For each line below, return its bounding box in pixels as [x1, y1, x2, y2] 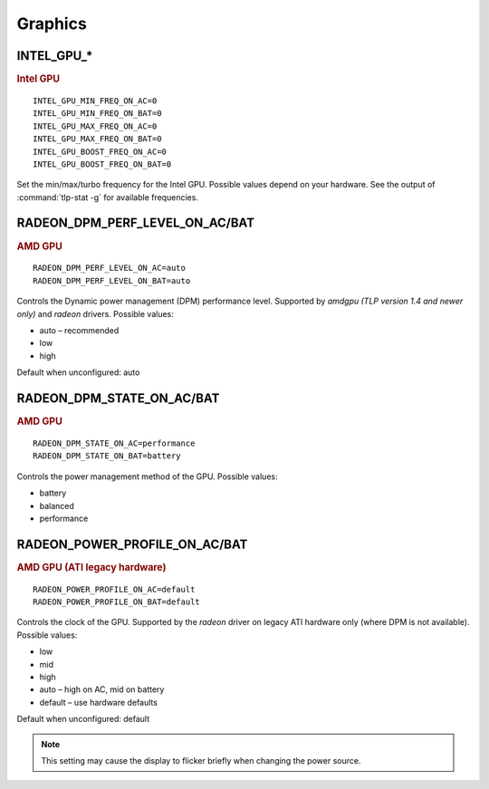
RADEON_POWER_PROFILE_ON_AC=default [33, 584, 196, 594]
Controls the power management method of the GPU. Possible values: [16, 471, 278, 482]
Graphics [16, 14, 88, 34]
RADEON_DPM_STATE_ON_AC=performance [33, 438, 196, 448]
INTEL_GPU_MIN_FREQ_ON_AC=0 [33, 95, 158, 106]
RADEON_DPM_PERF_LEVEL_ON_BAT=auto [33, 275, 191, 285]
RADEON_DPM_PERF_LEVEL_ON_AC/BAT [16, 216, 255, 231]
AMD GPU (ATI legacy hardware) [16, 561, 167, 573]
